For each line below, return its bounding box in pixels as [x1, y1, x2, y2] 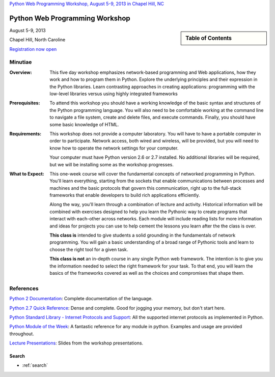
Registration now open [9, 46, 57, 52]
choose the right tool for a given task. [49, 246, 128, 252]
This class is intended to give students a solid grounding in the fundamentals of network [49, 232, 236, 239]
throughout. [9, 331, 34, 337]
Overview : [9, 69, 33, 75]
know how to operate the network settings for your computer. [49, 145, 179, 151]
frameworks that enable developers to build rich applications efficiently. [49, 192, 200, 198]
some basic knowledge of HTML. [49, 121, 119, 127]
